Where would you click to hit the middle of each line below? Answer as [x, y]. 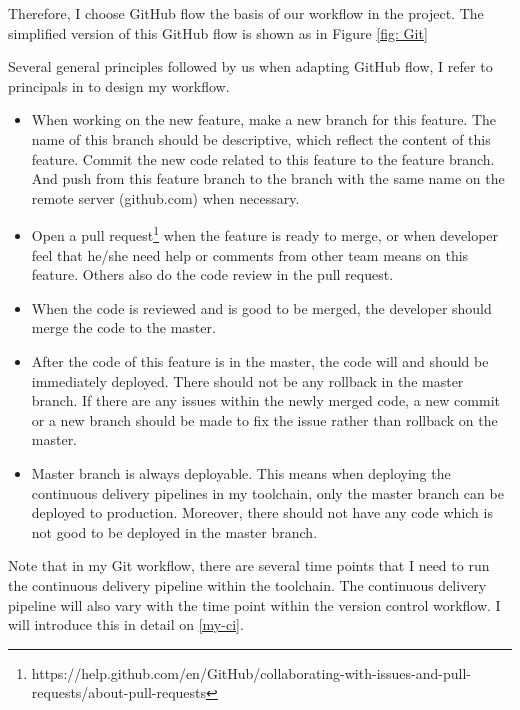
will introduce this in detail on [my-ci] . [126, 624]
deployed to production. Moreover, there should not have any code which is [262, 512]
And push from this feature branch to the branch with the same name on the [268, 178]
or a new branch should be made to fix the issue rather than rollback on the [264, 419]
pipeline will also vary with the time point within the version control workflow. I [254, 604]
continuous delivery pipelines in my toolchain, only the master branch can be [267, 492]
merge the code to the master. [123, 327]
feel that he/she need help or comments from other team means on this [250, 254]
